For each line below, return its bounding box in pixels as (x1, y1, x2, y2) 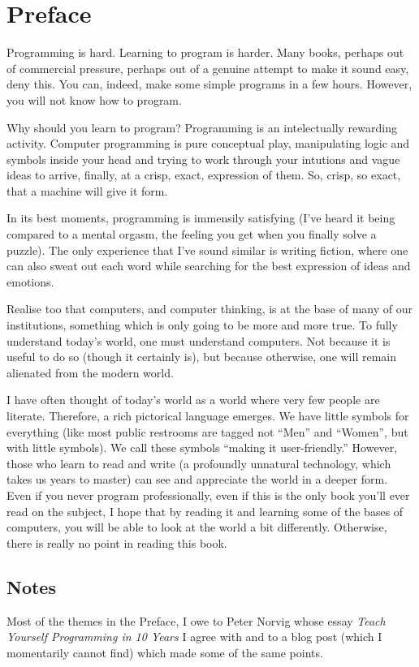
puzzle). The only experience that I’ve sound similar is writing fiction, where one (6, 241, 408, 258)
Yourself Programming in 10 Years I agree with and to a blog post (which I (6, 628, 382, 645)
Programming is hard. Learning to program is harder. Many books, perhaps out (6, 44, 404, 61)
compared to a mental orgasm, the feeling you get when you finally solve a (6, 226, 377, 243)
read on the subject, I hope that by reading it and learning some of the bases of (6, 502, 404, 519)
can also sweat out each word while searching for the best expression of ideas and (6, 257, 411, 274)
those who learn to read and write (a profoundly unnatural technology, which (6, 454, 391, 471)
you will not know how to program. (6, 91, 182, 108)
